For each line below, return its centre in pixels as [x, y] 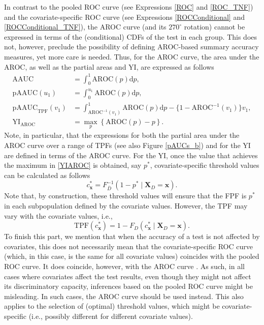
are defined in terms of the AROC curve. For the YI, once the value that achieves [131, 155]
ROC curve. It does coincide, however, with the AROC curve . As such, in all [124, 266]
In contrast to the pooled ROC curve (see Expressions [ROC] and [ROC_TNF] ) [129, 7]
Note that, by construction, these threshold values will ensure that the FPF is [125, 196]
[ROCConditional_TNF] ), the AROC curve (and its [85, 27]
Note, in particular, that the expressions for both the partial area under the [122, 135]
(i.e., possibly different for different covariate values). [111, 316]
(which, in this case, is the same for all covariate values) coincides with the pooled [132, 256]
